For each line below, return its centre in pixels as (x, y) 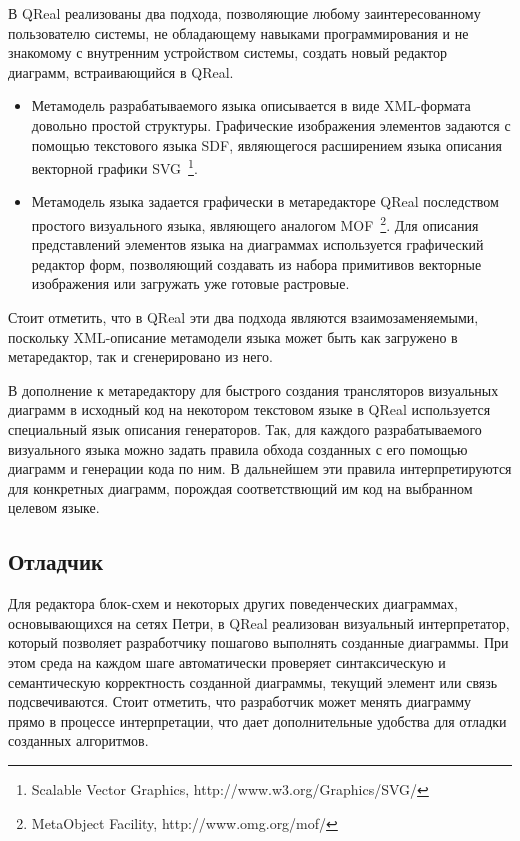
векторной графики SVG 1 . (114, 166)
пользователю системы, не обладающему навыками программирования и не (238, 32)
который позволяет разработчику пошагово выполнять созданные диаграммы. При (258, 642)
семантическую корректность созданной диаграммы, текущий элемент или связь (253, 681)
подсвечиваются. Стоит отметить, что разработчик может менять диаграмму (240, 701)
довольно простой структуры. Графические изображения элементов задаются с (271, 124)
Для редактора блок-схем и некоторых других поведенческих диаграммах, (233, 603)
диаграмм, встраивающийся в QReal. (121, 71)
